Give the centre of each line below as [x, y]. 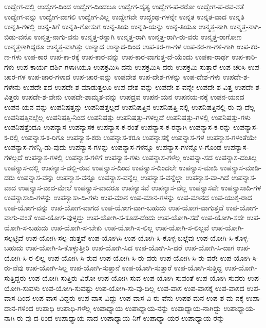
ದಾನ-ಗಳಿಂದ [19, 308]
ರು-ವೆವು [14, 268]
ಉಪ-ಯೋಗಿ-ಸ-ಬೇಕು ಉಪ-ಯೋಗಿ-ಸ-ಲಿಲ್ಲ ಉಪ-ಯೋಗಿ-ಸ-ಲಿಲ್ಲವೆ [130, 228]
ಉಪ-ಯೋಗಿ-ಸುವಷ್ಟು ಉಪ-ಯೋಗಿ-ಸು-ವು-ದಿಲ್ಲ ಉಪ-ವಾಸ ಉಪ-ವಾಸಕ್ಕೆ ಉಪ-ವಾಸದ [143, 288]
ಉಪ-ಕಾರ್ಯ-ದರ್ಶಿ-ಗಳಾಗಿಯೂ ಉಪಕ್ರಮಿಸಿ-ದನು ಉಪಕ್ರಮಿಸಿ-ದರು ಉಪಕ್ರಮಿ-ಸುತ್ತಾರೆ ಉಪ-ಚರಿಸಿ [131, 66]
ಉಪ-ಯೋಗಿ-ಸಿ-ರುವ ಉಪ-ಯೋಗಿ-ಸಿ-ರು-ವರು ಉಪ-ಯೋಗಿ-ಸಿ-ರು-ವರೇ [133, 257]
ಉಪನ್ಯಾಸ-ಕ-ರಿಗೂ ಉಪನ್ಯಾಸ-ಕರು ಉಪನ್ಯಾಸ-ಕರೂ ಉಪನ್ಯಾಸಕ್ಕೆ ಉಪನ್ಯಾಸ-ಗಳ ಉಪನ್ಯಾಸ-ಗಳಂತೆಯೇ [139, 137]
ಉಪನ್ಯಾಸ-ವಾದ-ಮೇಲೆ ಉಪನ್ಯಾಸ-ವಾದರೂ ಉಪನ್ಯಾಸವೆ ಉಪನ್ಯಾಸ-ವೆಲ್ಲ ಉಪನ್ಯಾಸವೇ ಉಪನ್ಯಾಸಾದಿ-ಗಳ [140, 187]
